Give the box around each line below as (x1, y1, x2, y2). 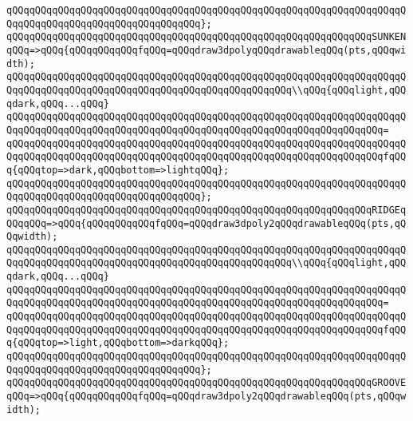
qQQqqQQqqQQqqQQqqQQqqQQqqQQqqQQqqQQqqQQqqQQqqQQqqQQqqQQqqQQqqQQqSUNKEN (6, 31, 407, 43)
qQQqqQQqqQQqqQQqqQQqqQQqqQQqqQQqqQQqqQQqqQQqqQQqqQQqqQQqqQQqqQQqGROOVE (6, 377, 407, 389)
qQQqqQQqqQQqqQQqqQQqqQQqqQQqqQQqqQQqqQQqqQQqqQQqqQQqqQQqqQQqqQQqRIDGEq (6, 204, 407, 216)
